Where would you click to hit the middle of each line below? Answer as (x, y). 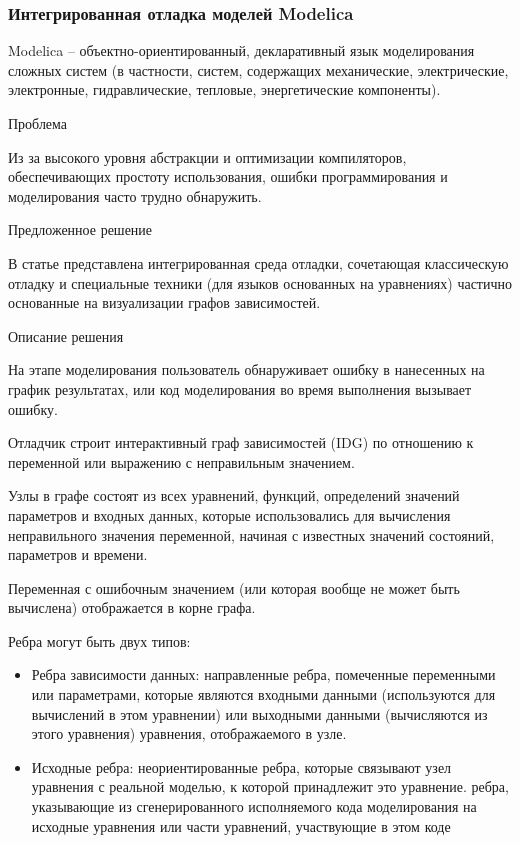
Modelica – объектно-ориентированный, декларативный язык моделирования (241, 50)
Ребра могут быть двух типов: (99, 640)
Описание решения (66, 335)
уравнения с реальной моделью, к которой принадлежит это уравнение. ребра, (270, 786)
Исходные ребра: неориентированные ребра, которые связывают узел (241, 766)
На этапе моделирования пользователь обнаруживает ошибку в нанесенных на (246, 369)
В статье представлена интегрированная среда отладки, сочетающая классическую (258, 262)
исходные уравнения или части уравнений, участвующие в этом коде (241, 825)
